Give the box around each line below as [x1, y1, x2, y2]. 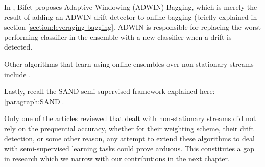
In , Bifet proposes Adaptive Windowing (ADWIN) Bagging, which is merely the [4, 2, 257, 12]
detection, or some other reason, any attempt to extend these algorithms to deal [4, 133, 255, 144]
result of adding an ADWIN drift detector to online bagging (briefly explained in [4, 11, 257, 22]
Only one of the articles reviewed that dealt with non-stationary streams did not [4, 113, 256, 124]
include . [4, 68, 31, 79]
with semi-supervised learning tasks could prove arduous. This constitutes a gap [4, 143, 255, 154]
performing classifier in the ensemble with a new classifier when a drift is [4, 31, 232, 42]
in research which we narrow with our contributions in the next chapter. [4, 153, 230, 163]
